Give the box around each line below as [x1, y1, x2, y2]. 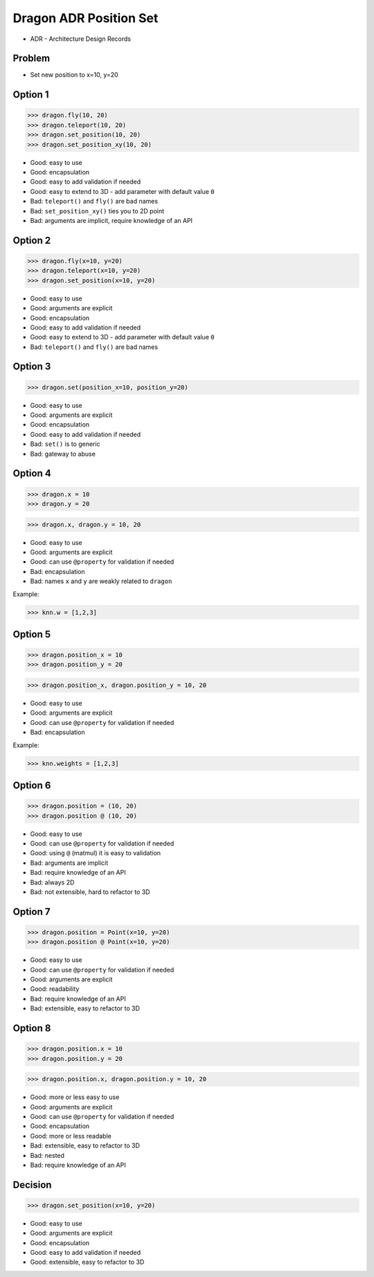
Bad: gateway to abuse [30, 449, 96, 458]
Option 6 [12, 780, 51, 791]
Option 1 [12, 89, 49, 100]
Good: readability [30, 985, 80, 993]
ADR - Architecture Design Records [30, 35, 132, 43]
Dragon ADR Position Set [12, 10, 159, 26]
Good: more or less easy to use [30, 1093, 120, 1101]
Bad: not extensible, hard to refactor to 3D [30, 887, 150, 896]
